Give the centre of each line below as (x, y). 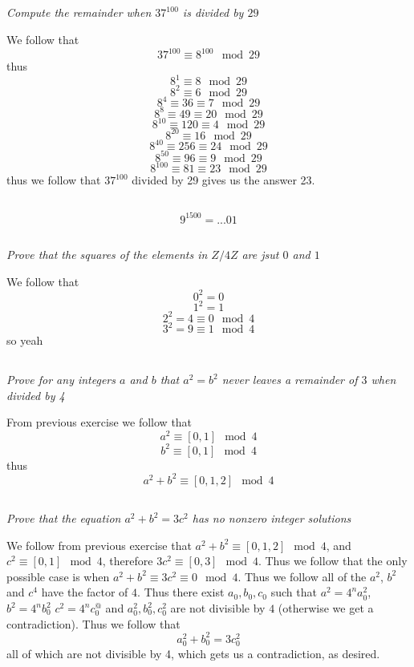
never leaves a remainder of (290, 380)
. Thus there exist (181, 592)
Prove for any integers (61, 380)
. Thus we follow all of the (302, 576)
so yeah (25, 340)
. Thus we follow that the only (333, 561)
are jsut (260, 255)
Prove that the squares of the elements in (107, 255)
